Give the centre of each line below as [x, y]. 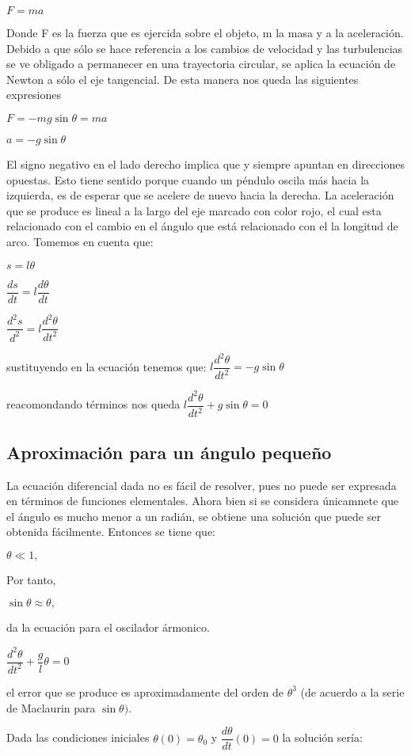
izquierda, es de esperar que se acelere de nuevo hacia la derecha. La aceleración [200, 195]
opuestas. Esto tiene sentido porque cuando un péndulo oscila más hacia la [188, 179]
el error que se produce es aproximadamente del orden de [145, 691]
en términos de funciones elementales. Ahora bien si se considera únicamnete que [203, 501]
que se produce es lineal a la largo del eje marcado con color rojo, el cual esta [194, 210]
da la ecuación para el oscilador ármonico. [108, 627]
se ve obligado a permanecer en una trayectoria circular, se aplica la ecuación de [201, 64]
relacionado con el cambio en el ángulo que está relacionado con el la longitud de [202, 226]
